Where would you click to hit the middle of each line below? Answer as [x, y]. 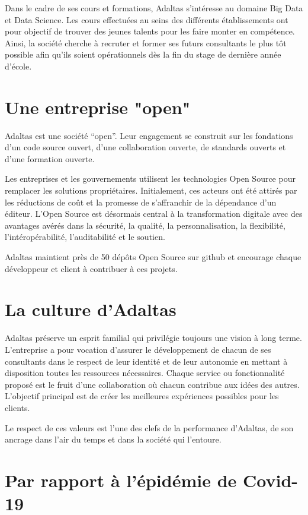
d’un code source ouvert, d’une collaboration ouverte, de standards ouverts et [145, 147]
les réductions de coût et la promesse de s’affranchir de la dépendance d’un [141, 202]
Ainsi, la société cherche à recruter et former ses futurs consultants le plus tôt [146, 42]
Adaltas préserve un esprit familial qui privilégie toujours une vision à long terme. [153, 338]
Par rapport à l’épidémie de [121, 480]
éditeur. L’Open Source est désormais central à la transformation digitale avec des [154, 214]
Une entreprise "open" [98, 107]
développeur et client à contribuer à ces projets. [91, 268]
